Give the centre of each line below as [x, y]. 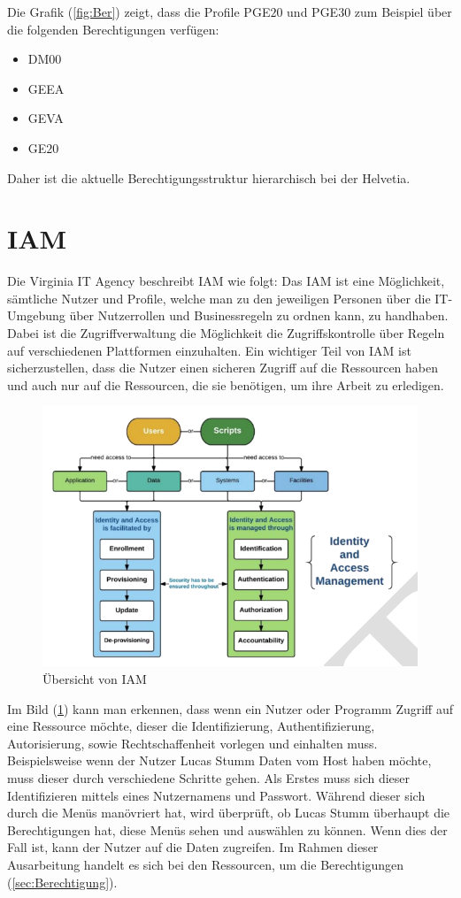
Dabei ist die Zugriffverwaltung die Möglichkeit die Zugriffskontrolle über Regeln [226, 333]
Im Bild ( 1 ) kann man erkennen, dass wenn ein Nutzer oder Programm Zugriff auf [230, 708]
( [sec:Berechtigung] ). [62, 882]
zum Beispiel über [403, 12]
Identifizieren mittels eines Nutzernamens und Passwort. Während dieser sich [216, 795]
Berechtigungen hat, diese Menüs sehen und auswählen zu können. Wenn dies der [227, 829]
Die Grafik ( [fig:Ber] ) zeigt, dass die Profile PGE [139, 12]
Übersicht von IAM [95, 679]
